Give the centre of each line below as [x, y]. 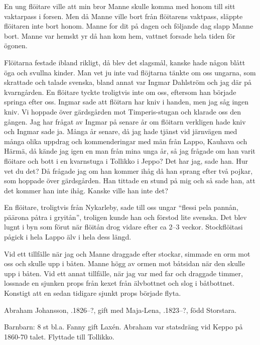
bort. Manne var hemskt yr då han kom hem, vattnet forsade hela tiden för [120, 35]
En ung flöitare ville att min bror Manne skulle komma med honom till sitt [120, 6]
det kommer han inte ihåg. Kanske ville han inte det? [86, 190]
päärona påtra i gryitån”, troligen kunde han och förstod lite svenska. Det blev [125, 217]
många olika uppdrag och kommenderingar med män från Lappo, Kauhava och [126, 141]
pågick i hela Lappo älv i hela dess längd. [68, 237]
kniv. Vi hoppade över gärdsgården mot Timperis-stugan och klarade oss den [122, 111]
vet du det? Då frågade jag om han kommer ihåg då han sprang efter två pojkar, [128, 170]
